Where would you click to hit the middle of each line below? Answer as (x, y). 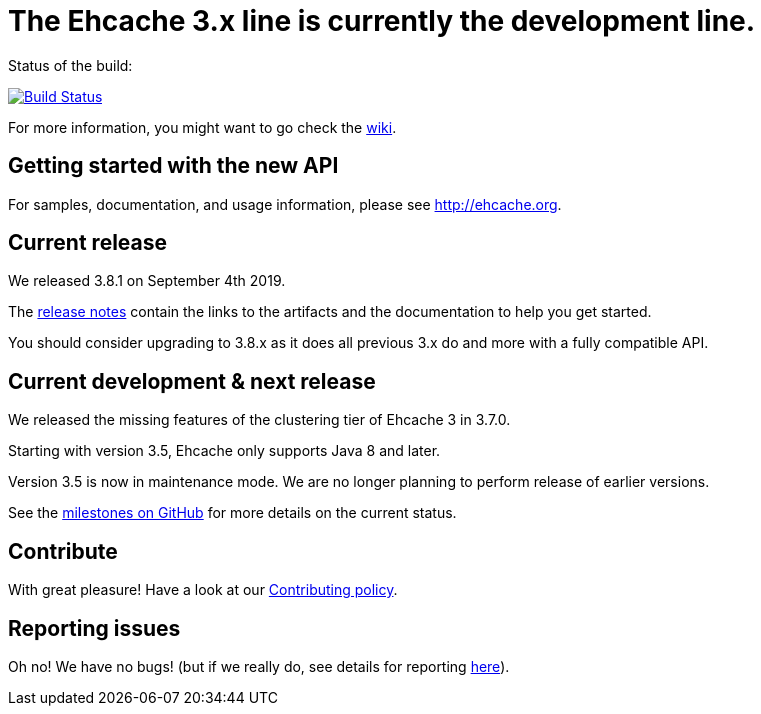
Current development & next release (192, 381)
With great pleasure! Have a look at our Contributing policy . (203, 590)
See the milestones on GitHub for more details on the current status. (232, 513)
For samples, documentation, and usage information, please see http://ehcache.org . (285, 204)
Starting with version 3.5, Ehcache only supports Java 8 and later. (224, 451)
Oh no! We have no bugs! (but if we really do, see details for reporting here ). (259, 666)
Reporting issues (94, 628)
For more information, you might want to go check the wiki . (202, 127)
